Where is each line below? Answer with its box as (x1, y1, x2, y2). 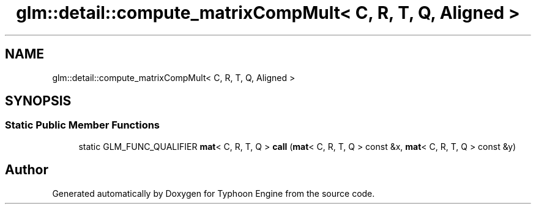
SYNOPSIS (5, 93, 72, 109)
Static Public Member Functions (5, 119, 160, 132)
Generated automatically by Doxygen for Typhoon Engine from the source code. (52, 188, 375, 199)
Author (5, 162, 48, 178)
